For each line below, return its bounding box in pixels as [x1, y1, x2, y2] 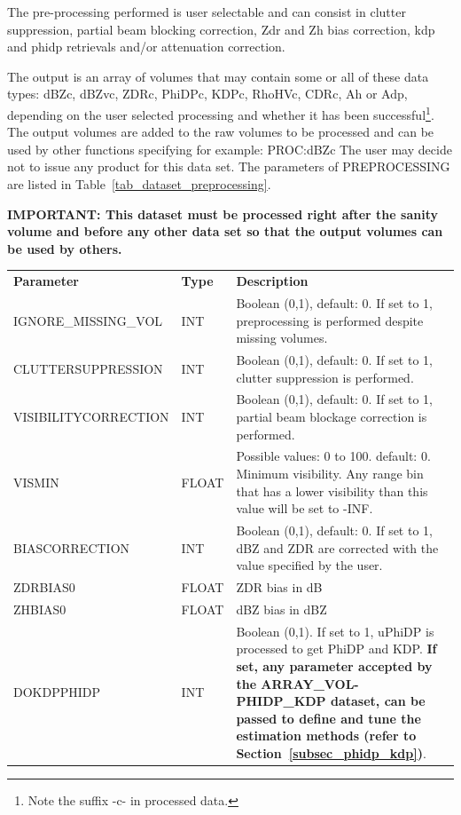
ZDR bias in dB [236, 578, 323, 597]
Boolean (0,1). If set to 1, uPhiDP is [236, 621, 434, 640]
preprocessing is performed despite [236, 311, 424, 329]
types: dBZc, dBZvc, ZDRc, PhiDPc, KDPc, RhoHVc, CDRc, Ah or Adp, [7, 84, 408, 103]
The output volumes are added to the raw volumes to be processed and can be [7, 123, 434, 141]
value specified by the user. [236, 556, 383, 574]
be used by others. [7, 239, 122, 257]
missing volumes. [236, 328, 328, 347]
